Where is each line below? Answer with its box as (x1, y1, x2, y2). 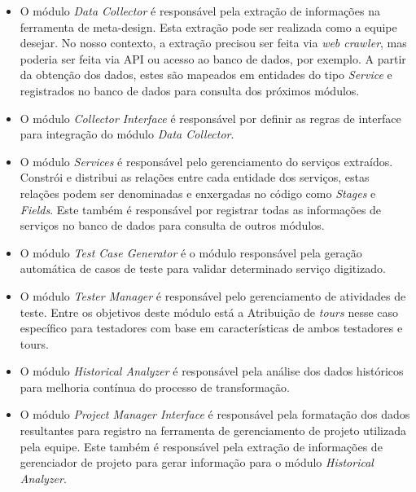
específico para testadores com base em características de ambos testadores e (20, 319, 403, 336)
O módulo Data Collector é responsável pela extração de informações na (20, 2, 380, 19)
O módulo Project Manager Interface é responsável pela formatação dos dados (20, 406, 410, 423)
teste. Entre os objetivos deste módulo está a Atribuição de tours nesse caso (20, 303, 399, 320)
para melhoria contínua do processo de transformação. (20, 378, 290, 395)
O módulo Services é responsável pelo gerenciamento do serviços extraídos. (20, 152, 393, 169)
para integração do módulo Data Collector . (20, 125, 234, 143)
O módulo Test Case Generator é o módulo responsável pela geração (20, 244, 362, 261)
